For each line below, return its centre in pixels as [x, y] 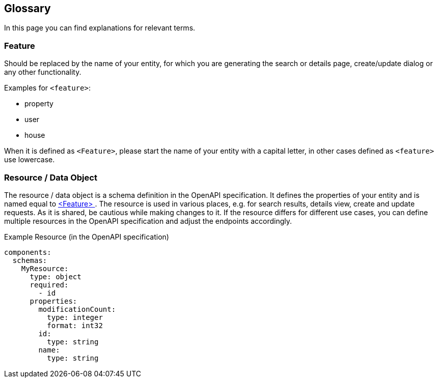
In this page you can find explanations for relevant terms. [100, 28]
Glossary [28, 8]
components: [28, 252]
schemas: [30, 260]
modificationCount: [77, 309]
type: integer [75, 317]
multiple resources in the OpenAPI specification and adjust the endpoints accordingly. [148, 221]
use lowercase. [30, 160]
